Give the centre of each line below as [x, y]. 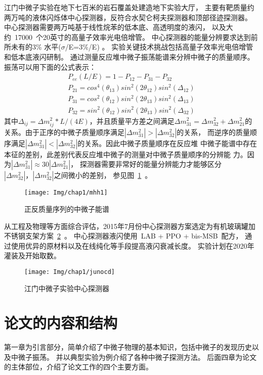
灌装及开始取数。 [32, 255]
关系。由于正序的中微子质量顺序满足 [64, 132]
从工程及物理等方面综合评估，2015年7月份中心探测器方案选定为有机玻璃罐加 [130, 226]
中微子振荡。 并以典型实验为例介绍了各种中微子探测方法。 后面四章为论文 [134, 357]
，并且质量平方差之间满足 [132, 121]
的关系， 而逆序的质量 [213, 132]
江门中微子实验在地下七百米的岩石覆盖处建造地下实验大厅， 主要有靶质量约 [129, 7]
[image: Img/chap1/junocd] [70, 272]
